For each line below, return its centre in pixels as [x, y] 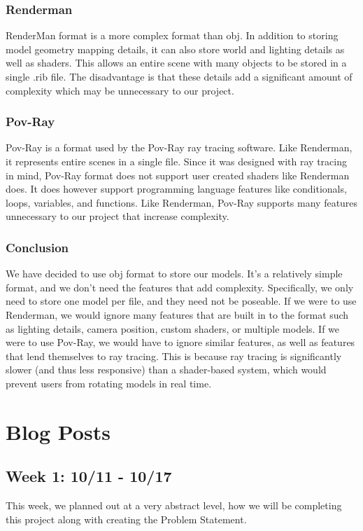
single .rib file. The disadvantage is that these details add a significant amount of [179, 76]
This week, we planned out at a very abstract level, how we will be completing [174, 505]
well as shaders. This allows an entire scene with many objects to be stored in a [176, 63]
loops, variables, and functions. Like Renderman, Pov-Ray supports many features [182, 202]
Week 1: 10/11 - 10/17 [89, 476]
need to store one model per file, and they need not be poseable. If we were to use [181, 301]
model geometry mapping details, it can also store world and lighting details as [175, 49]
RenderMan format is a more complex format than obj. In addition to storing [172, 35]
